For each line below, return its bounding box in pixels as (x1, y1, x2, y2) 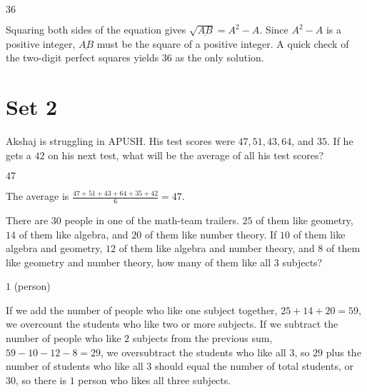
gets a (6, 147, 31, 162)
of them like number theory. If (144, 226, 277, 241)
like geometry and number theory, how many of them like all (6, 254, 271, 269)
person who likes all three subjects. (78, 372, 231, 387)
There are (6, 212, 49, 227)
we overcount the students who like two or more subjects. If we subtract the (6, 316, 338, 331)
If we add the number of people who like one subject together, (6, 302, 278, 317)
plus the (326, 344, 361, 359)
